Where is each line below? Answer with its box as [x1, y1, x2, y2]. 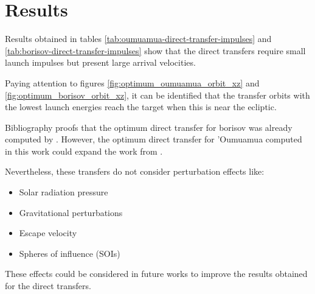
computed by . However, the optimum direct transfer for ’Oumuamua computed [5, 133, 302, 145]
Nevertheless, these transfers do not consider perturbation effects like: [5, 165, 265, 178]
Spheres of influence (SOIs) [19, 247, 120, 259]
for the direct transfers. [5, 279, 91, 292]
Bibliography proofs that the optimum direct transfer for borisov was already [5, 121, 292, 133]
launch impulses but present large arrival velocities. [5, 56, 196, 69]
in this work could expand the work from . [5, 144, 163, 157]
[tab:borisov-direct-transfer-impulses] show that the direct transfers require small [5, 44, 306, 57]
